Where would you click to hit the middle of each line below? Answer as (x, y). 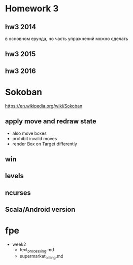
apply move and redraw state (51, 121)
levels (14, 176)
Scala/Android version (40, 209)
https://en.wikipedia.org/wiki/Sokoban (44, 106)
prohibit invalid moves (34, 138)
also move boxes (29, 133)
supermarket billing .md (41, 256)
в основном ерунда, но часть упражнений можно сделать (67, 38)
